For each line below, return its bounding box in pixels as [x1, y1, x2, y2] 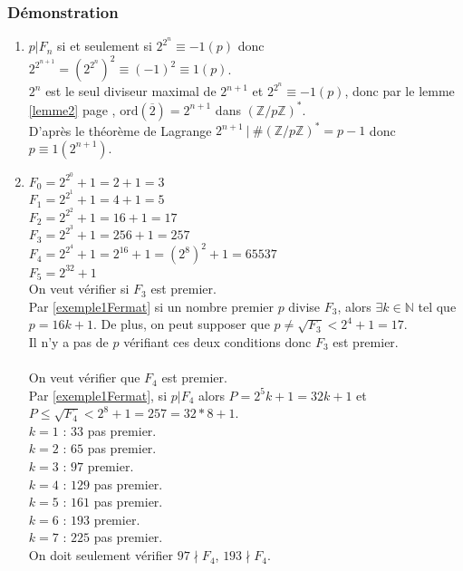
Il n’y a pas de [28, 332, 109, 351]
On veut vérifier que [28, 368, 140, 387]
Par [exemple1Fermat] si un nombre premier [28, 296, 274, 315]
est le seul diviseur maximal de [45, 82, 217, 101]
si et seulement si [57, 36, 152, 55]
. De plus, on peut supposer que [92, 315, 270, 334]
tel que [418, 296, 457, 315]
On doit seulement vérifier [28, 546, 174, 565]
